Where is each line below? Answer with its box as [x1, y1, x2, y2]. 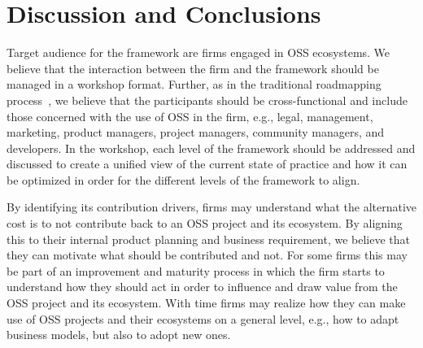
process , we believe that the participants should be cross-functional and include [7, 91, 408, 108]
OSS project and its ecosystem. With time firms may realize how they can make [7, 294, 406, 311]
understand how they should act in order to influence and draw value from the [7, 278, 398, 295]
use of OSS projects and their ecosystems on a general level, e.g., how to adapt [7, 310, 399, 327]
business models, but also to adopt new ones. [7, 326, 231, 343]
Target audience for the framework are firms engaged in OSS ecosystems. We [7, 44, 390, 61]
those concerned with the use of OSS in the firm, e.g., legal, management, [7, 107, 373, 124]
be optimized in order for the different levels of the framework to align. [7, 171, 360, 188]
